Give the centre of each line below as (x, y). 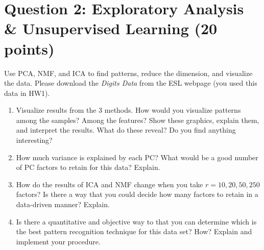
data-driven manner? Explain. (63, 204)
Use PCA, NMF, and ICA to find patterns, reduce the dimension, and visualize (128, 73)
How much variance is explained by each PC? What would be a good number (137, 157)
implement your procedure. (58, 241)
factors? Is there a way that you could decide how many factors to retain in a (137, 194)
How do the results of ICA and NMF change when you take (110, 184)
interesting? (34, 140)
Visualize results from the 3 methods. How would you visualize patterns (128, 110)
